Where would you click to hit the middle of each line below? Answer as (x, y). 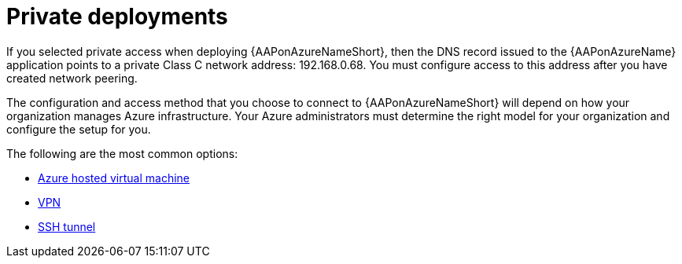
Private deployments (117, 16)
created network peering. (72, 78)
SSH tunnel (67, 226)
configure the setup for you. (79, 129)
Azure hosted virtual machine (114, 178)
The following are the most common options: (122, 153)
